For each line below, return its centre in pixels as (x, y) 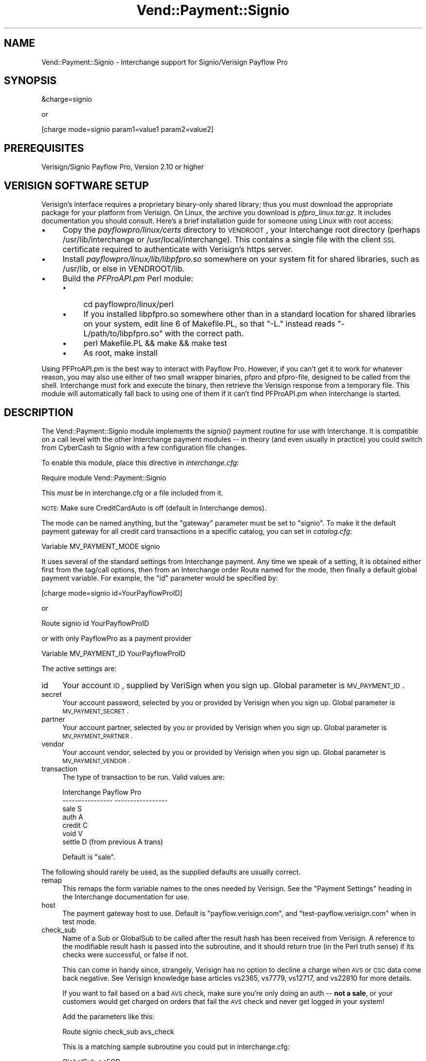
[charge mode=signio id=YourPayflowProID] (112, 593)
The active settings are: (79, 668)
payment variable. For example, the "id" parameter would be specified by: (160, 578)
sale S (72, 808)
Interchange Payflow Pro (102, 792)
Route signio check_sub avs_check (118, 1031)
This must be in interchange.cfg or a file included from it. (132, 493)
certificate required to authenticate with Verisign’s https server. (177, 249)
